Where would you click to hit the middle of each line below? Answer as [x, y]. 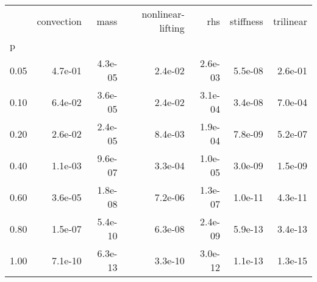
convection [59, 21]
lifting [172, 28]
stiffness [246, 21]
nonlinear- [163, 14]
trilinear [290, 21]
